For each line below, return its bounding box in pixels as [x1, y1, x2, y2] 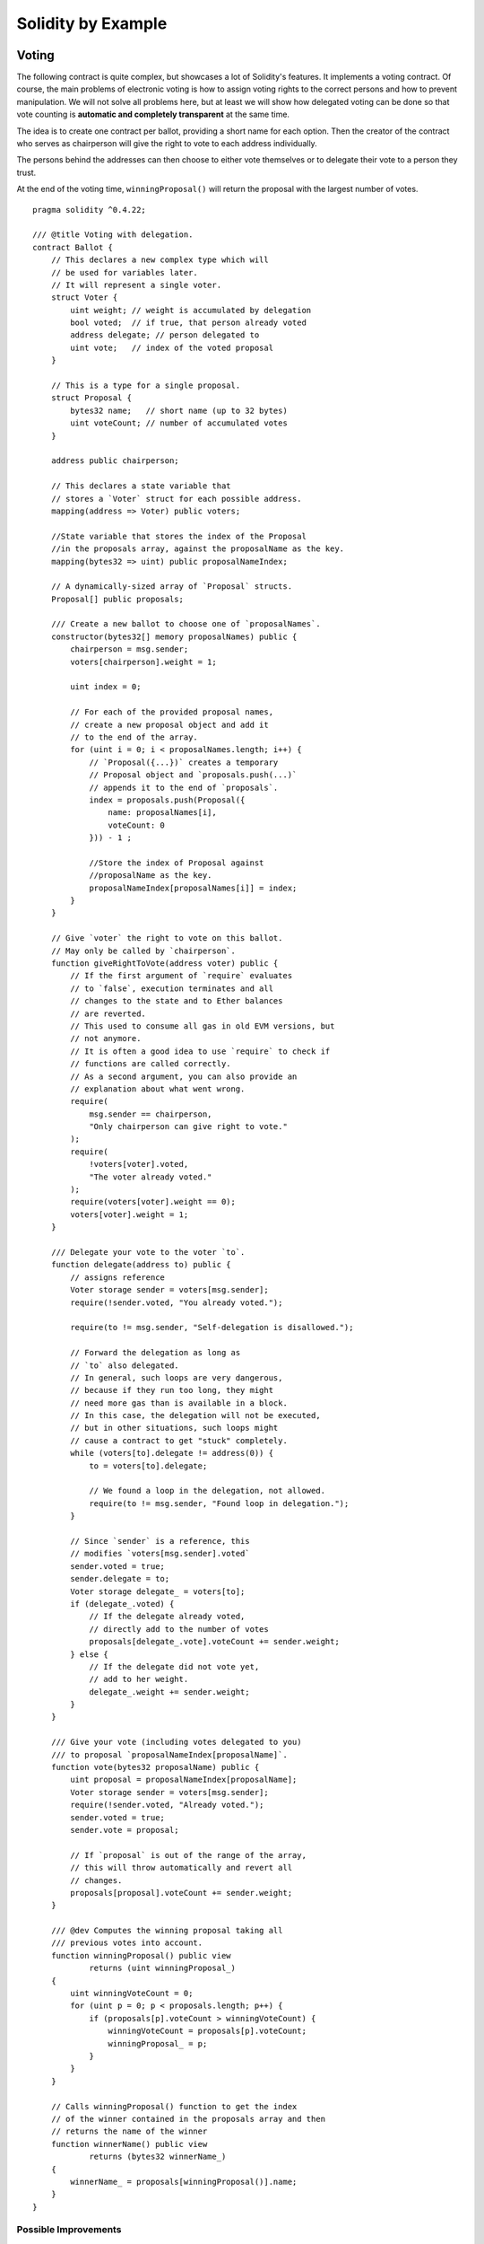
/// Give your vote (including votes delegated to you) [50, 1737, 302, 1748]
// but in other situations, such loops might [70, 1423, 279, 1433]
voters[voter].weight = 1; [70, 1209, 189, 1220]
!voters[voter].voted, [89, 1159, 189, 1170]
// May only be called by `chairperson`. [50, 945, 237, 956]
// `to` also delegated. [70, 1360, 179, 1371]
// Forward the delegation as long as [70, 1347, 241, 1358]
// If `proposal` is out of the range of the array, [70, 1850, 307, 1860]
